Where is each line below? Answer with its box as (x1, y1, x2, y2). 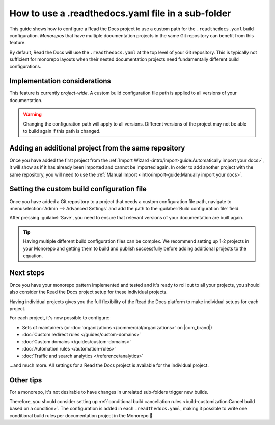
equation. (23, 253, 43, 259)
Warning (23, 111, 42, 117)
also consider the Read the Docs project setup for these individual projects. (9, 289, 168, 295)
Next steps (9, 268, 45, 277)
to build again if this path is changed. (23, 128, 101, 134)
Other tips (9, 376, 42, 384)
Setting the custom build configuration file (9, 185, 147, 193)
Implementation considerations (9, 77, 112, 85)
